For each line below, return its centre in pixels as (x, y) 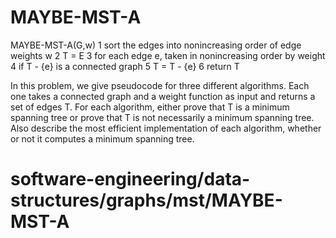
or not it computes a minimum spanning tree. (102, 138)
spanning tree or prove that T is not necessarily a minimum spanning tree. (162, 117)
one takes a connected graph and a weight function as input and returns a (163, 96)
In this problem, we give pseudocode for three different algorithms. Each (160, 85)
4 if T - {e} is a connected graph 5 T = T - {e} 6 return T (125, 66)
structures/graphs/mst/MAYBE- (146, 200)
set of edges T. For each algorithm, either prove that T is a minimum (150, 107)
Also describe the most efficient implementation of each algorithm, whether (166, 128)
